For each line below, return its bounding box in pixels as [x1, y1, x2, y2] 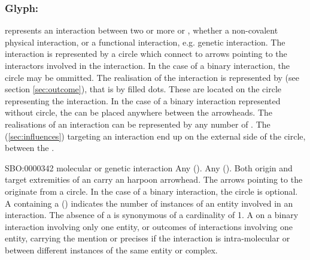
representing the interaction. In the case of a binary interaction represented [5, 94, 281, 107]
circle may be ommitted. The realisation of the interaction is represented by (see [5, 71, 300, 83]
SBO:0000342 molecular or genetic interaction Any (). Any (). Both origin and [5, 161, 293, 174]
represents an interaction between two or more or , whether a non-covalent [5, 24, 278, 37]
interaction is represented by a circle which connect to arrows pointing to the [5, 47, 287, 60]
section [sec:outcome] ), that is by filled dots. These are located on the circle [5, 83, 282, 95]
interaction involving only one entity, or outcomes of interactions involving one [5, 220, 293, 232]
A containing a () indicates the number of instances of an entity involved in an [5, 196, 293, 209]
